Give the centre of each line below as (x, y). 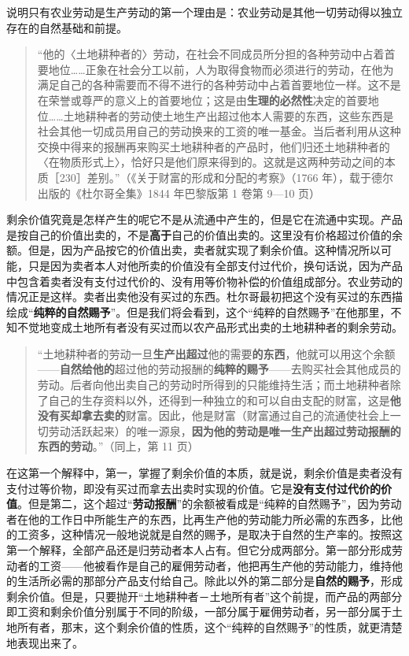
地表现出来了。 (45, 642)
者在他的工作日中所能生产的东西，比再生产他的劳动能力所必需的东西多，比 (199, 519)
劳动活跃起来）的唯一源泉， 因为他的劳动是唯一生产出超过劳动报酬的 (225, 430)
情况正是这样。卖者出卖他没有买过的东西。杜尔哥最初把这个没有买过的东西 (199, 296)
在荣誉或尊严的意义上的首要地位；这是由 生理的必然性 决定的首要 (203, 100)
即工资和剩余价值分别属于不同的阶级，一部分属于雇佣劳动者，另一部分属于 (199, 612)
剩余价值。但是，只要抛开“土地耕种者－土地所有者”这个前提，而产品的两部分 (204, 596)
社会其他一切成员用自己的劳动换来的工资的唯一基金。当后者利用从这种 (219, 131)
